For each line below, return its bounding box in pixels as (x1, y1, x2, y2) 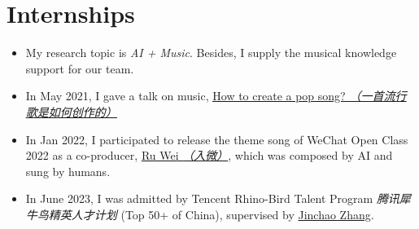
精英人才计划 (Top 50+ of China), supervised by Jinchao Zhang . (48, 205, 374, 222)
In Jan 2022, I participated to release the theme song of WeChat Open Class (25, 130, 408, 148)
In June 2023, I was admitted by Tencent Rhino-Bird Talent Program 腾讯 (25, 190, 399, 207)
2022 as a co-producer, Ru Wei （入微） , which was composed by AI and (25, 147, 393, 164)
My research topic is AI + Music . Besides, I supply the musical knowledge (25, 44, 397, 61)
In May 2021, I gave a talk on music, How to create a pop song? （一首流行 (25, 87, 407, 104)
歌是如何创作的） (25, 103, 117, 120)
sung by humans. (25, 162, 111, 179)
